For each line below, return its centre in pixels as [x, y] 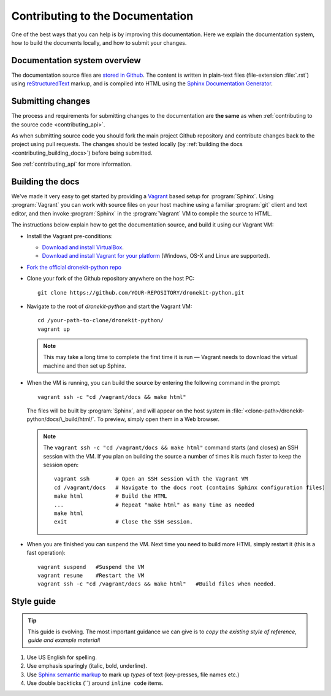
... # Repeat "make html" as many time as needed [154, 505]
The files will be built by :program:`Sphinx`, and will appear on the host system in [129, 411]
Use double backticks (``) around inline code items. [95, 683]
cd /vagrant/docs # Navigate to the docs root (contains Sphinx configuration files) [190, 487]
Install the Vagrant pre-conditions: [70, 236]
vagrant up [54, 329]
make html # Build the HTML [111, 496]
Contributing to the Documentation [102, 16]
